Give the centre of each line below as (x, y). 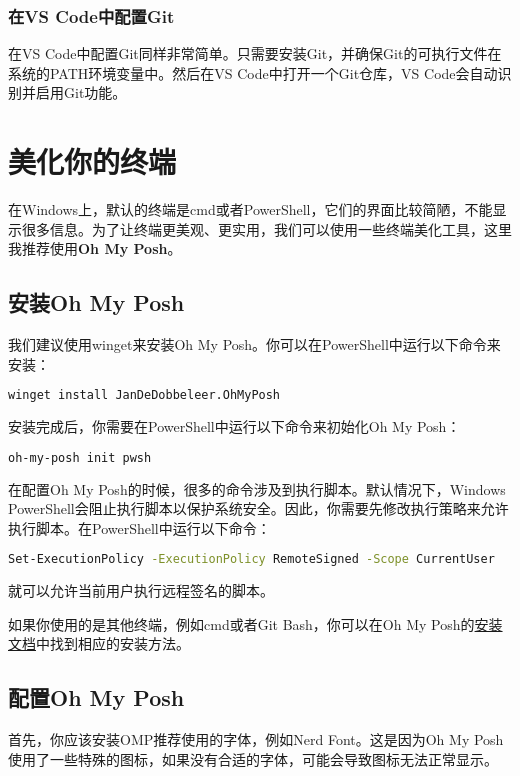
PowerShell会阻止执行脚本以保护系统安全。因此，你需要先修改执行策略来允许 (258, 508)
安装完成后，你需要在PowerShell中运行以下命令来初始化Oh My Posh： (234, 426)
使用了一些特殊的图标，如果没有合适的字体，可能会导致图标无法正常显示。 (253, 758)
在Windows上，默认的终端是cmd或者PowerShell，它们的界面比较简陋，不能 (250, 209)
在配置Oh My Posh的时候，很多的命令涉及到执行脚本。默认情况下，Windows (257, 488)
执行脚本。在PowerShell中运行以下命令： (139, 527)
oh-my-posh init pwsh (80, 457)
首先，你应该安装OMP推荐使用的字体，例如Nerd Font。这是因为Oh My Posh (256, 739)
